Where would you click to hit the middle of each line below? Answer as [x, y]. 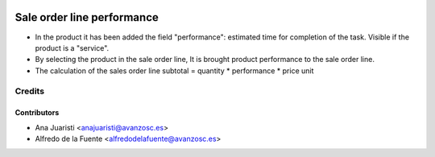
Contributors [37, 113]
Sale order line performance [87, 17]
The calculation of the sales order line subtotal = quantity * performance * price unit [174, 70]
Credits [29, 91]
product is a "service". [72, 48]
